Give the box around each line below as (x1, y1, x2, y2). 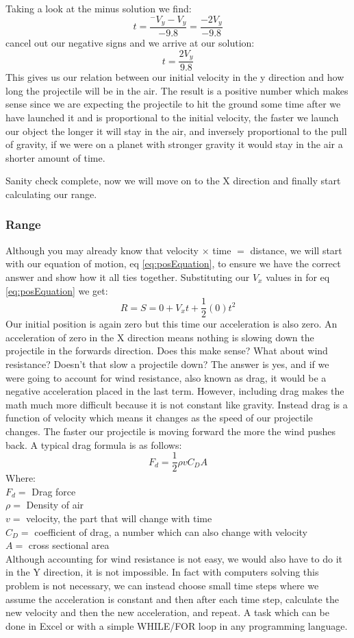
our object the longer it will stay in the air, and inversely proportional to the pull (5, 123, 347, 138)
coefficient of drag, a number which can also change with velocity (34, 524, 307, 539)
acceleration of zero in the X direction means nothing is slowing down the (5, 330, 314, 344)
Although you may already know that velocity (5, 243, 199, 257)
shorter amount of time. (5, 150, 105, 164)
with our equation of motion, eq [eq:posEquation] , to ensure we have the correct (5, 256, 341, 271)
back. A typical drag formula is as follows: (5, 437, 182, 452)
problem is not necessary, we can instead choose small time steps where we (5, 578, 319, 592)
